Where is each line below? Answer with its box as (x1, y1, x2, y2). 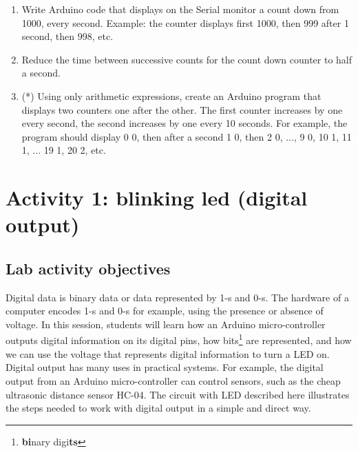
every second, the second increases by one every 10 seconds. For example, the (21, 116, 348, 130)
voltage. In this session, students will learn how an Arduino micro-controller (6, 316, 326, 331)
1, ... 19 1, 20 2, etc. (21, 143, 106, 157)
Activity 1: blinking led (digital (6, 183, 308, 212)
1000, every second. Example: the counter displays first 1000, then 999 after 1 (21, 15, 349, 30)
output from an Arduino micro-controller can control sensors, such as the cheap (6, 373, 341, 387)
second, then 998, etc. (21, 29, 114, 43)
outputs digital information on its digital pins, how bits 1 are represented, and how (6, 331, 352, 348)
